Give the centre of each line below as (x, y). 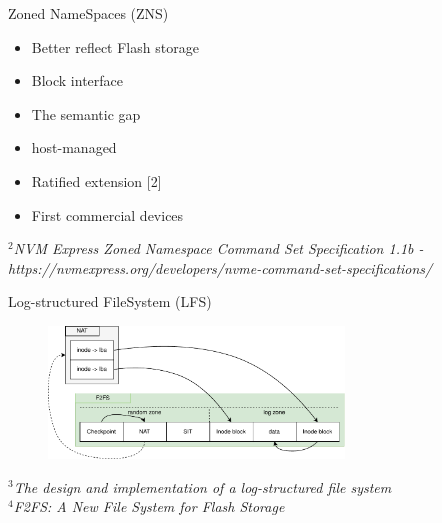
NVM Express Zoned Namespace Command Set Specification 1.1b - (218, 248)
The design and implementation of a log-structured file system (202, 486)
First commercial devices (107, 214)
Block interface (77, 80)
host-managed (74, 147)
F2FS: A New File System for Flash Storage (149, 506)
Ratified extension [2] (96, 180)
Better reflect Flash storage (115, 46)
